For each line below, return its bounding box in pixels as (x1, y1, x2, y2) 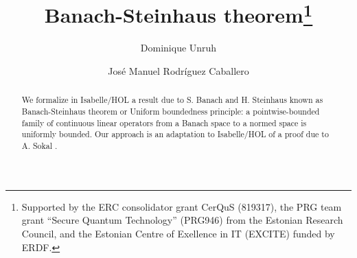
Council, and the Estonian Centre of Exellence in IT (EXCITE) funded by (21, 226, 335, 240)
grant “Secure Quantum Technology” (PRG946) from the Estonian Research (21, 213, 343, 227)
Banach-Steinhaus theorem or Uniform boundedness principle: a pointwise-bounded (21, 106, 320, 117)
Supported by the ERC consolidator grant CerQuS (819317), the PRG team (21, 199, 342, 213)
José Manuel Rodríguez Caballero (108, 64, 249, 78)
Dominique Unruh (140, 40, 217, 55)
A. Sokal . (21, 140, 58, 152)
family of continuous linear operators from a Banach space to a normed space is (21, 117, 307, 128)
